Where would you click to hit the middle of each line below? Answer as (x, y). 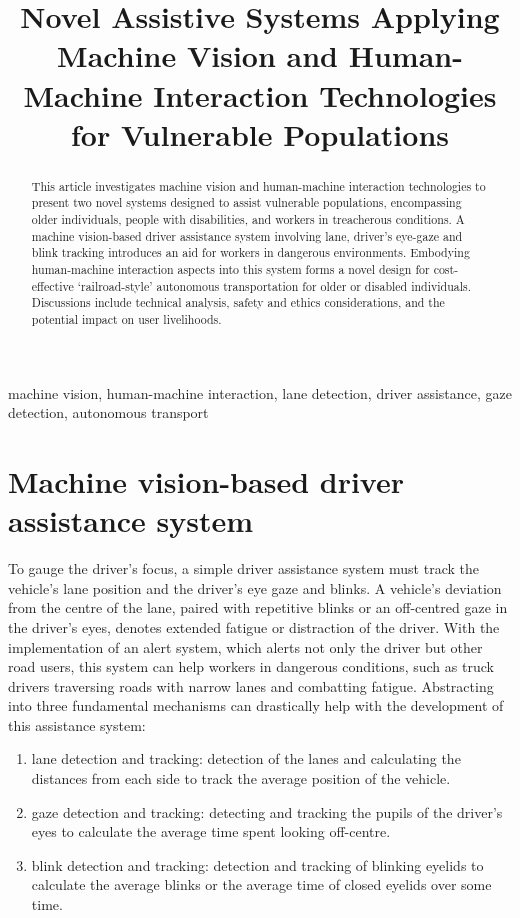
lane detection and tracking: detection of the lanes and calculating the (246, 758)
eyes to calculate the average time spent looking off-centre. (211, 831)
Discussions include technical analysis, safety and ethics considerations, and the (238, 302)
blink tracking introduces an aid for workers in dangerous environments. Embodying (250, 252)
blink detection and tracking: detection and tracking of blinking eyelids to (257, 864)
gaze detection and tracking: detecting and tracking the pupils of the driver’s (267, 811)
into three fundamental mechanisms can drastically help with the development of (256, 705)
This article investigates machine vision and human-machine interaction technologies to (258, 185)
